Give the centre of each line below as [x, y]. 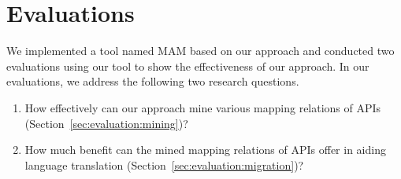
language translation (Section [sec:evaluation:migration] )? [164, 164]
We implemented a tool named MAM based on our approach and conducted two [200, 51]
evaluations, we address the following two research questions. [153, 81]
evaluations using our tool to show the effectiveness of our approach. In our [188, 66]
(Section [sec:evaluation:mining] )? [106, 123]
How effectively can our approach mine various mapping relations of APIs [203, 107]
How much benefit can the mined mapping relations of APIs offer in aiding [205, 150]
